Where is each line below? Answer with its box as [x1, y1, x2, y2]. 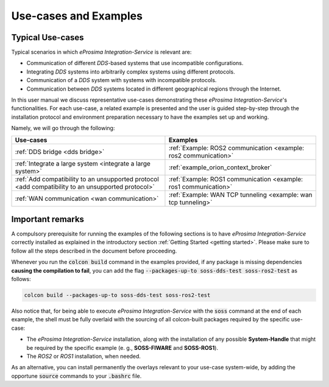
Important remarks [11, 214, 85, 225]
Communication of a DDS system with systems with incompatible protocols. [26, 77, 217, 84]
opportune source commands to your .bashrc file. [11, 372, 142, 380]
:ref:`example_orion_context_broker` [168, 163, 272, 172]
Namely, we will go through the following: [11, 125, 115, 132]
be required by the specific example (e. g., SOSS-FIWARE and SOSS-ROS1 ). [26, 344, 219, 351]
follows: [11, 276, 31, 283]
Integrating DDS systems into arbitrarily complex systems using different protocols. [26, 68, 235, 75]
